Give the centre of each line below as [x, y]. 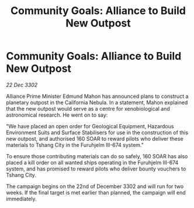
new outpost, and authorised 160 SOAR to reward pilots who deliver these [95, 138]
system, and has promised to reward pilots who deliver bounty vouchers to [96, 169]
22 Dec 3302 [22, 85]
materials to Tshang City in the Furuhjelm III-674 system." [75, 145]
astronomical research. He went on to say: [57, 115]
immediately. [21, 199]
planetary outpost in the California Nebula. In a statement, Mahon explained [97, 102]
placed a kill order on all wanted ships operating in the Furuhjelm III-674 [92, 162]
